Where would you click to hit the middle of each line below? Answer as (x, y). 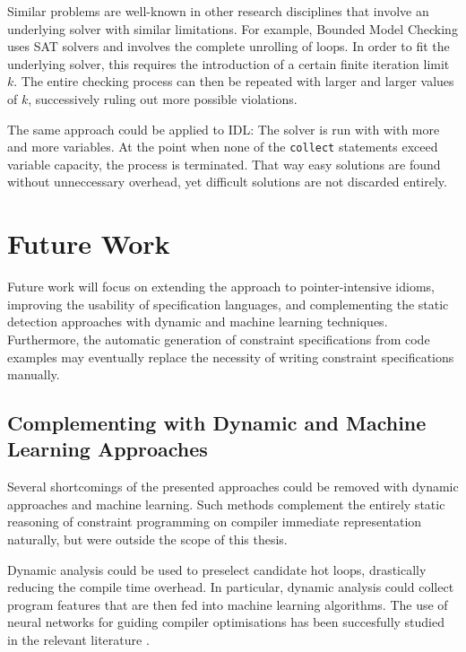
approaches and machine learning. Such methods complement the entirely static (226, 504)
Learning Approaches (108, 449)
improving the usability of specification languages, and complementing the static (228, 304)
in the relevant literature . (78, 640)
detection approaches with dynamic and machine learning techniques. (198, 322)
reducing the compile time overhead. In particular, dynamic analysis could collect (231, 587)
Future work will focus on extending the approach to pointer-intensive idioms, (221, 287)
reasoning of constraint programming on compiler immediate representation (215, 522)
